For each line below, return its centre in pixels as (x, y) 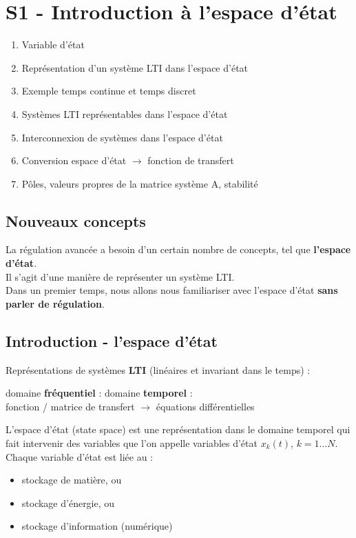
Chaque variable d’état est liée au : (79, 456)
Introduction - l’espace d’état (112, 340)
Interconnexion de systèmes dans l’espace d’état (122, 137)
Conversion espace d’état (74, 160)
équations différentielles (205, 406)
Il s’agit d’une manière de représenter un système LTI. (120, 276)
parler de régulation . (55, 303)
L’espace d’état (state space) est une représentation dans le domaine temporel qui (178, 429)
